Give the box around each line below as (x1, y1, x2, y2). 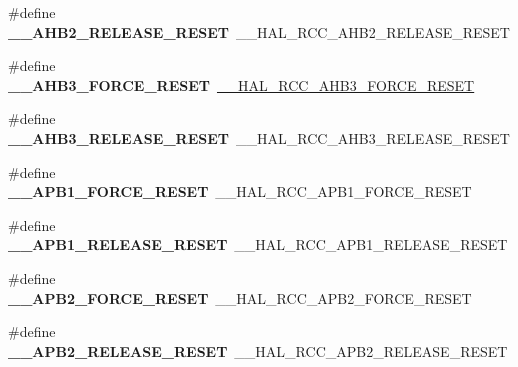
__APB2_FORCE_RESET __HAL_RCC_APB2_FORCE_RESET (8, 287, 472, 308)
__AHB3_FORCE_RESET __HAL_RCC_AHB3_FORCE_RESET (8, 74, 475, 95)
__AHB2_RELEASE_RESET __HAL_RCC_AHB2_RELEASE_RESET (8, 21, 510, 42)
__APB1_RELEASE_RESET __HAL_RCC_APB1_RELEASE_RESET (8, 234, 508, 255)
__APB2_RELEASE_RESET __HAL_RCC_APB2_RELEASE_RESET (8, 340, 508, 361)
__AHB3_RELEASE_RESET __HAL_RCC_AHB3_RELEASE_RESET (8, 127, 510, 148)
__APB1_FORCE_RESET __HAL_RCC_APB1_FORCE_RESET (8, 181, 472, 202)
